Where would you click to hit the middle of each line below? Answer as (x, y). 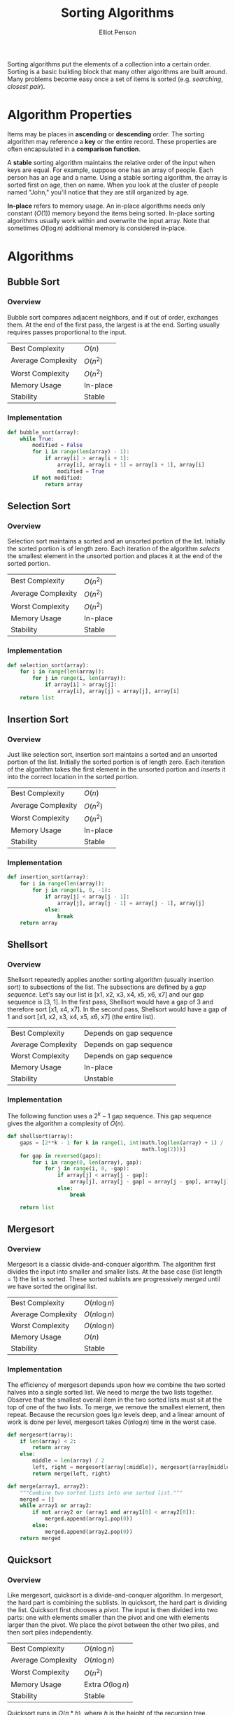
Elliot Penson (117, 32)
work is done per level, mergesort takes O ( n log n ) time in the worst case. (112, 1422)
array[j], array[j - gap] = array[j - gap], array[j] (150, 1182)
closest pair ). (26, 86)
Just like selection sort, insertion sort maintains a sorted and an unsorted (113, 755)
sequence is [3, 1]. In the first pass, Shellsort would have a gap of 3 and (110, 1002)
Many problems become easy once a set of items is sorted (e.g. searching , (115, 79)
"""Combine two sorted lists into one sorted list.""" (101, 1493)
